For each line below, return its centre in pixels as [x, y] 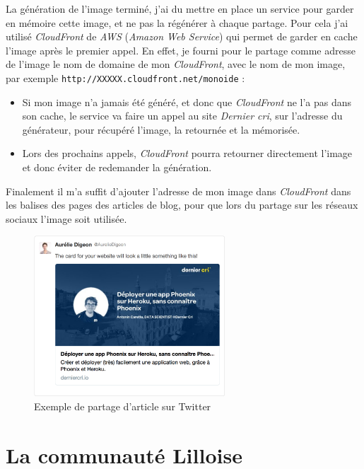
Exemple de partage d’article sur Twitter [123, 406]
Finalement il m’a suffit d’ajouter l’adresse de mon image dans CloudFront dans [178, 191]
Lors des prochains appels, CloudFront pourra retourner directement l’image [187, 153]
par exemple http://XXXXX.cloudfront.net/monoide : [125, 77]
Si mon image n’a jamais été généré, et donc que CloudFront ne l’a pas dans [187, 102]
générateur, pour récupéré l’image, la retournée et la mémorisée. [161, 129]
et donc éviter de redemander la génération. [117, 167]
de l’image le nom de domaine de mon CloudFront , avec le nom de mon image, [176, 64]
